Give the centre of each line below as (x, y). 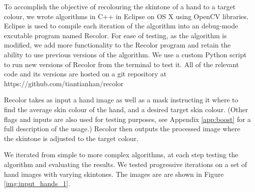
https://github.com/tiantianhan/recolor (64, 83)
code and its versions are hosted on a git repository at (85, 74)
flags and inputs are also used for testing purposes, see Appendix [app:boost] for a (127, 119)
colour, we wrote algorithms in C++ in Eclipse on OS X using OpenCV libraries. (126, 16)
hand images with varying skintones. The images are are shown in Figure (114, 174)
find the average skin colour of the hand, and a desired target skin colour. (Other (126, 109)
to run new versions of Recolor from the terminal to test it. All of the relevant (122, 64)
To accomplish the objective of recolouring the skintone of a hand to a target (120, 6)
